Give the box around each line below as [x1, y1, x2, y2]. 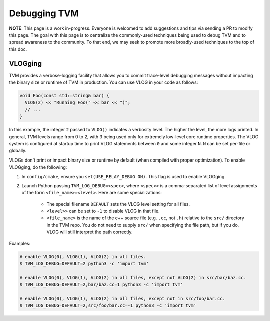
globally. [9, 148, 27, 154]
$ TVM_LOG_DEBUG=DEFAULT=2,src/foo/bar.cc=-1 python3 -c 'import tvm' [19, 303, 197, 308]
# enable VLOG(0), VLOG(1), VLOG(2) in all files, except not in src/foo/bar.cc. [19, 296, 226, 301]
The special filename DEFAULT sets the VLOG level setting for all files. [46, 201, 190, 207]
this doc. [9, 46, 27, 52]
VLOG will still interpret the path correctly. [46, 229, 133, 235]
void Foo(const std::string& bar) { [19, 93, 110, 98]
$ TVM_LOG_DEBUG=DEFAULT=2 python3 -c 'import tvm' [19, 261, 149, 266]
